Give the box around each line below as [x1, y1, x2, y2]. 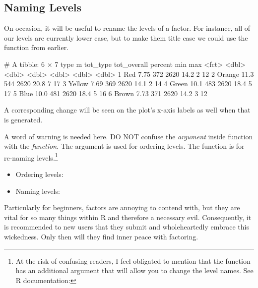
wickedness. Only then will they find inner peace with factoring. [4, 231, 198, 241]
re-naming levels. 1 [4, 151, 58, 163]
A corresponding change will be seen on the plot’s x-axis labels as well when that [4, 105, 251, 115]
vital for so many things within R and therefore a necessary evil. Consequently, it [4, 212, 252, 222]
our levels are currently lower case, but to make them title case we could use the [4, 32, 248, 43]
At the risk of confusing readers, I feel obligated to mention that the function [15, 255, 251, 266]
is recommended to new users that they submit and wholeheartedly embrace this [4, 222, 250, 232]
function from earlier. [4, 42, 69, 53]
